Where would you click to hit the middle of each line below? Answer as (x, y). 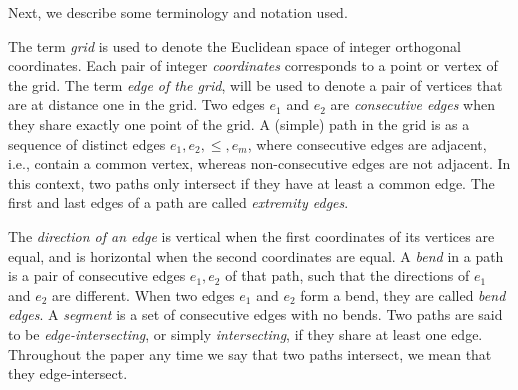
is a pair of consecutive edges (97, 275)
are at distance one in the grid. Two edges (136, 104)
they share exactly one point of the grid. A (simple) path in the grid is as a (239, 123)
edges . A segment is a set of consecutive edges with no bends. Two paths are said (255, 314)
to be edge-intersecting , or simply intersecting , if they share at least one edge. (245, 333)
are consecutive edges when (412, 104)
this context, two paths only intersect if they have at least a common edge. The (251, 182)
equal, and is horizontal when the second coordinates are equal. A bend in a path (256, 255)
